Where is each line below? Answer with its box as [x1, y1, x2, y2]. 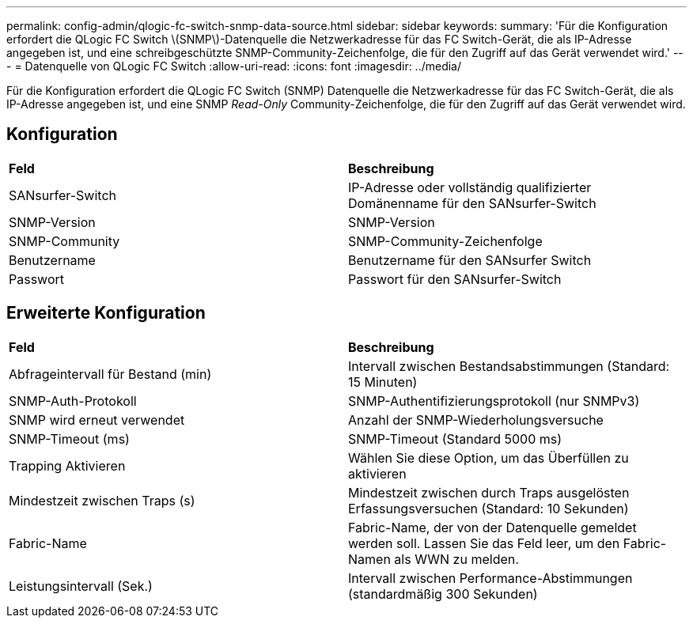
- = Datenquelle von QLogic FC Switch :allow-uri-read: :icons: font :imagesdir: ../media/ [6, 59, 462, 73]
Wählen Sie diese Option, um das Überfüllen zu [348, 449, 629, 466]
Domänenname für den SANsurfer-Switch [348, 195, 596, 211]
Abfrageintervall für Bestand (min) [9, 365, 212, 382]
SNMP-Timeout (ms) [9, 430, 130, 447]
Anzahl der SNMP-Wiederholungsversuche [348, 411, 604, 428]
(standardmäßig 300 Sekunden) [348, 585, 538, 602]
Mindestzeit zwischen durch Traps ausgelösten [348, 484, 630, 501]
